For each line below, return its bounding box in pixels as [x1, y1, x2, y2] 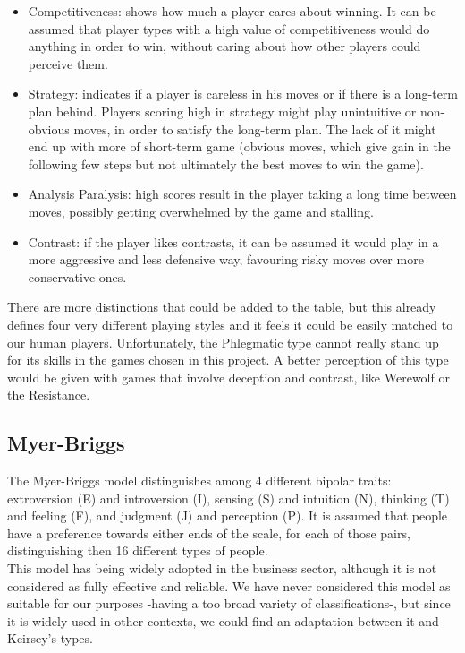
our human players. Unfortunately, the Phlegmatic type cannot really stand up [7, 332, 439, 351]
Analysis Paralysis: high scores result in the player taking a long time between [28, 185, 457, 203]
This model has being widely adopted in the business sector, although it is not [7, 559, 437, 578]
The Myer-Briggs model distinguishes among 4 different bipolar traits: [7, 471, 392, 490]
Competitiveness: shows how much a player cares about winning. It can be [28, 2, 436, 20]
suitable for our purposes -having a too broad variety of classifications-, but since [7, 594, 451, 613]
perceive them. [28, 54, 108, 73]
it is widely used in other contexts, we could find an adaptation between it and [7, 611, 439, 630]
